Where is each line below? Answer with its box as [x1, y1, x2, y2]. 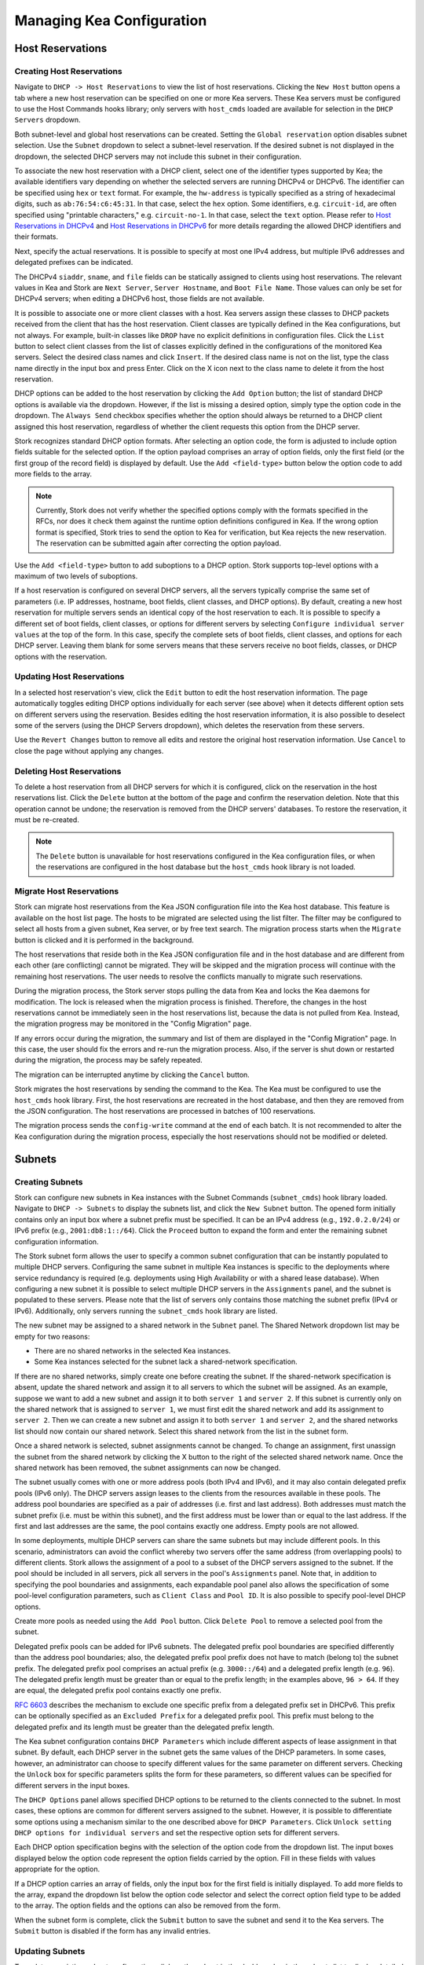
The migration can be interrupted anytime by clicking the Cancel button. [14, 1070, 250, 1079]
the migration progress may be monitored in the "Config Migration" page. [14, 1019, 251, 1029]
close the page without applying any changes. [14, 746, 164, 755]
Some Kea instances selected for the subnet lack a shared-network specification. [34, 1357, 298, 1367]
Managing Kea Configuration [14, 12, 207, 29]
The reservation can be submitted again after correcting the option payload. [35, 538, 282, 548]
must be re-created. [14, 815, 80, 825]
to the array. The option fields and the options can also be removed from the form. [14, 1901, 281, 1910]
